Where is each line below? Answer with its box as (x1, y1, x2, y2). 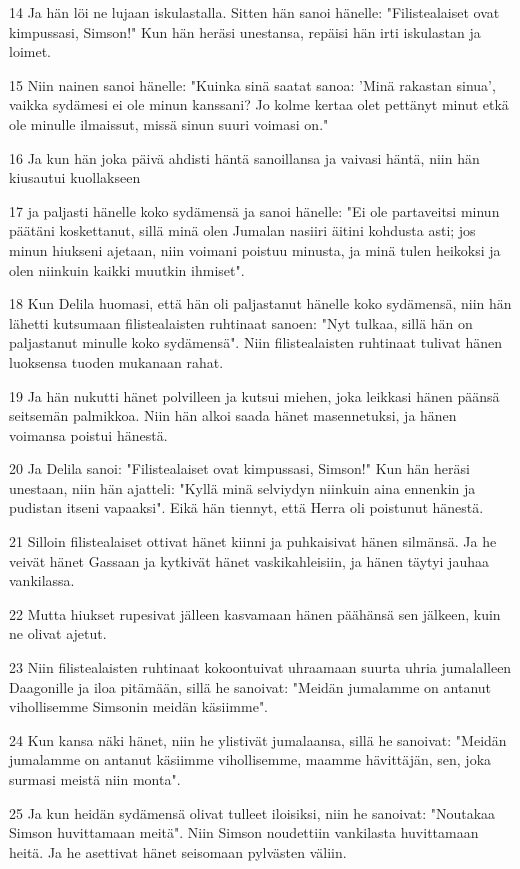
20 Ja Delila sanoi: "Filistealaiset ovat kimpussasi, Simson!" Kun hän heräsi (9, 458, 470, 479)
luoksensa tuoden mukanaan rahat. (9, 351, 224, 372)
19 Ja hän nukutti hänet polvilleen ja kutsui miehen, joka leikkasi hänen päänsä (9, 385, 500, 406)
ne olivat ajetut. (9, 623, 107, 644)
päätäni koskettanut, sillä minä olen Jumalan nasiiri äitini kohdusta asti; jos (9, 220, 476, 241)
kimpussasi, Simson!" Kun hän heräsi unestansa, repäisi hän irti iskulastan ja (9, 21, 481, 42)
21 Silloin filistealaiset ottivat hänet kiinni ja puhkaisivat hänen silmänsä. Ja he (9, 531, 497, 552)
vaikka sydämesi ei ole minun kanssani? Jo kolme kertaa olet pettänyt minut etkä (9, 94, 509, 115)
